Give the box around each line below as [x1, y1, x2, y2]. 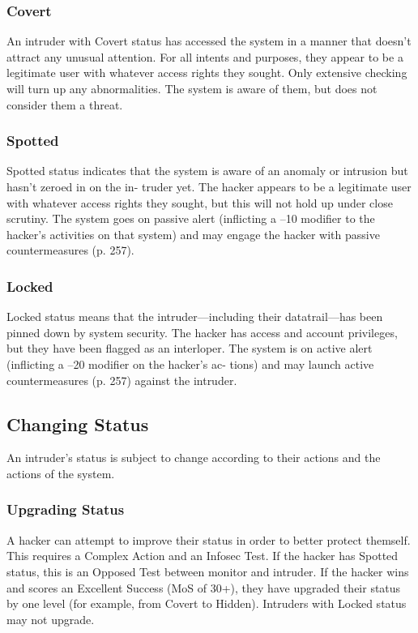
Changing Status [6, 411, 149, 436]
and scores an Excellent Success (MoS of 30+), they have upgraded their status [6, 579, 401, 596]
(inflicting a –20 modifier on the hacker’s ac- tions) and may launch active [6, 355, 374, 372]
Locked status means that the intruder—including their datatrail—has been [6, 308, 383, 325]
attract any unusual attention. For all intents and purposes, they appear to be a [6, 48, 403, 65]
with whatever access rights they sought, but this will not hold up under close [6, 194, 393, 211]
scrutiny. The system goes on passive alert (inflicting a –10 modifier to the [6, 210, 375, 227]
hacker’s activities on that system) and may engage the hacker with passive [6, 225, 380, 242]
